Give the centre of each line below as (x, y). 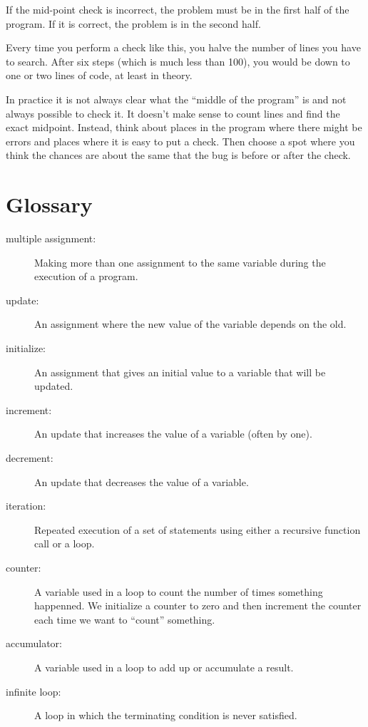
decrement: (30, 458)
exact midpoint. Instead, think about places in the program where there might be (184, 127)
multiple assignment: (51, 238)
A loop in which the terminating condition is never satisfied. (166, 715)
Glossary (49, 204)
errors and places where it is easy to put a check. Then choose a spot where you (180, 141)
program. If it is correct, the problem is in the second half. (133, 23)
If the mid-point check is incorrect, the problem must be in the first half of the (178, 9)
